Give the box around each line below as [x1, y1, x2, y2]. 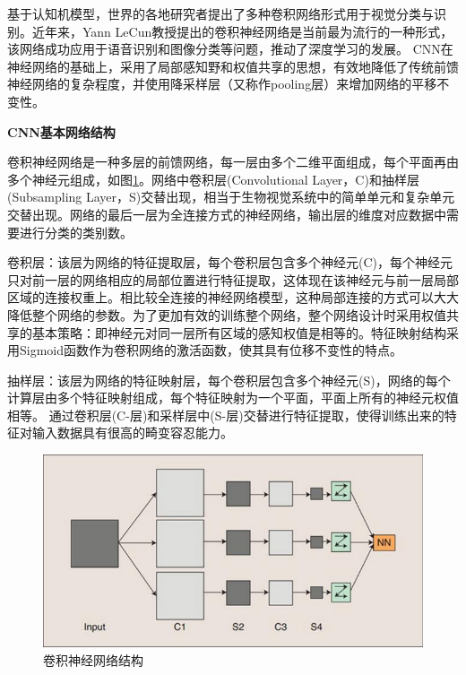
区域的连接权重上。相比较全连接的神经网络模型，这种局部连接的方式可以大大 [7, 288, 459, 307]
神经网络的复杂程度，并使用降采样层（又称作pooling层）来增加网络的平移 [7, 74, 437, 93]
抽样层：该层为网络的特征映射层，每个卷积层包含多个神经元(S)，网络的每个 [7, 370, 451, 389]
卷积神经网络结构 [43, 650, 143, 669]
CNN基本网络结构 [7, 122, 116, 141]
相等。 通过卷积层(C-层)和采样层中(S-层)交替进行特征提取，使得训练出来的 [7, 405, 444, 424]
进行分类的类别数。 [19, 222, 133, 241]
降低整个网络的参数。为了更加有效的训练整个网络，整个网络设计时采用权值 [7, 305, 446, 324]
